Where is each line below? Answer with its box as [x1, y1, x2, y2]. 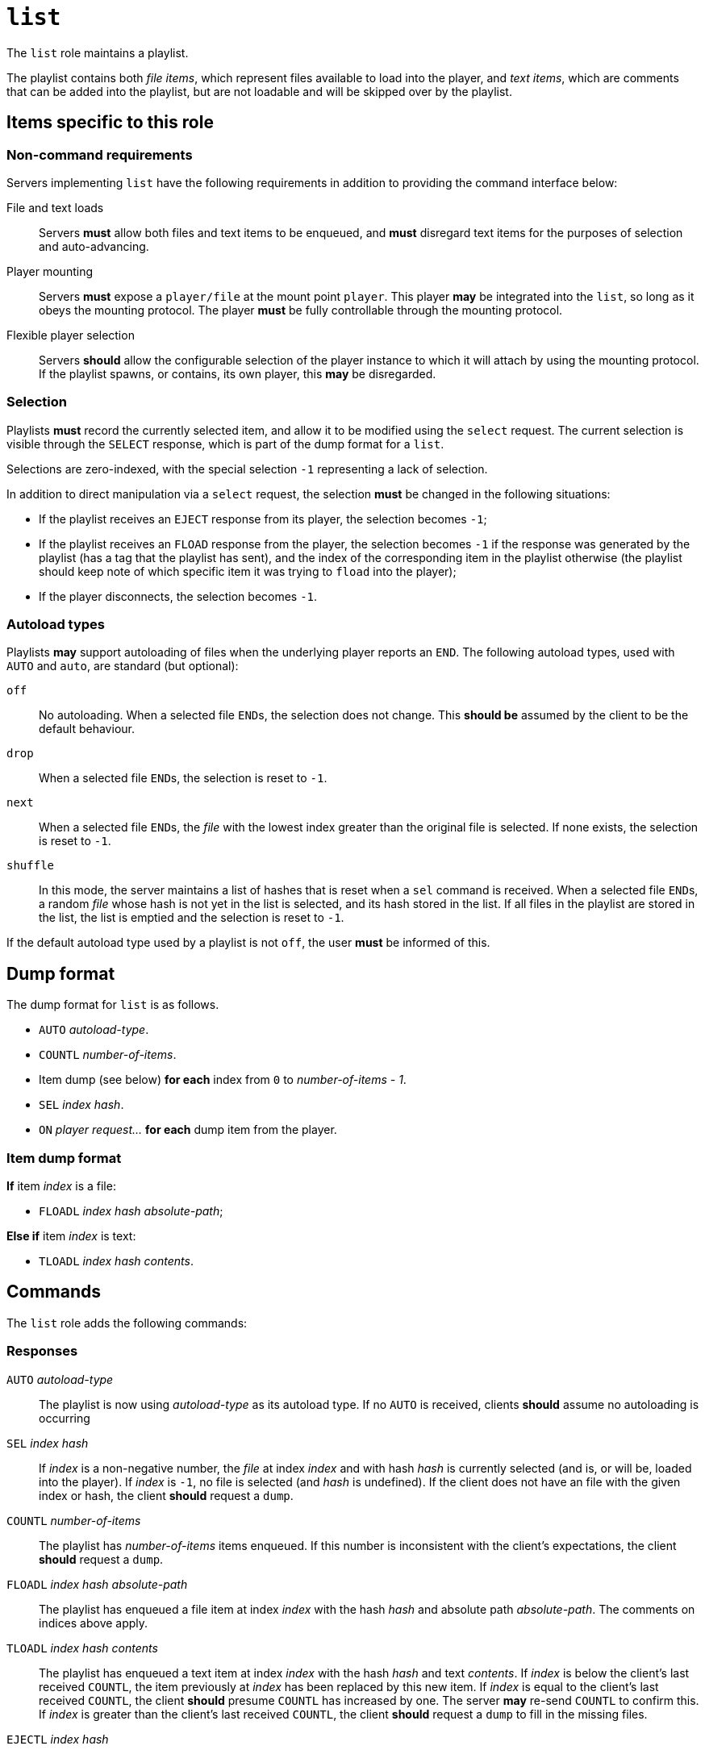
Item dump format [6, 1149, 122, 1166]
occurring [39, 1410, 90, 1425]
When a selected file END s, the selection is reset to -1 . [39, 771, 327, 785]
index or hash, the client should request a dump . [39, 1488, 294, 1502]
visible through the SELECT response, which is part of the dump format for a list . [6, 436, 444, 451]
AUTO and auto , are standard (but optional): [6, 659, 239, 673]
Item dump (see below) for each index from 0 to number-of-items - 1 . [39, 1073, 407, 1087]
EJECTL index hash [6, 1731, 109, 1746]
